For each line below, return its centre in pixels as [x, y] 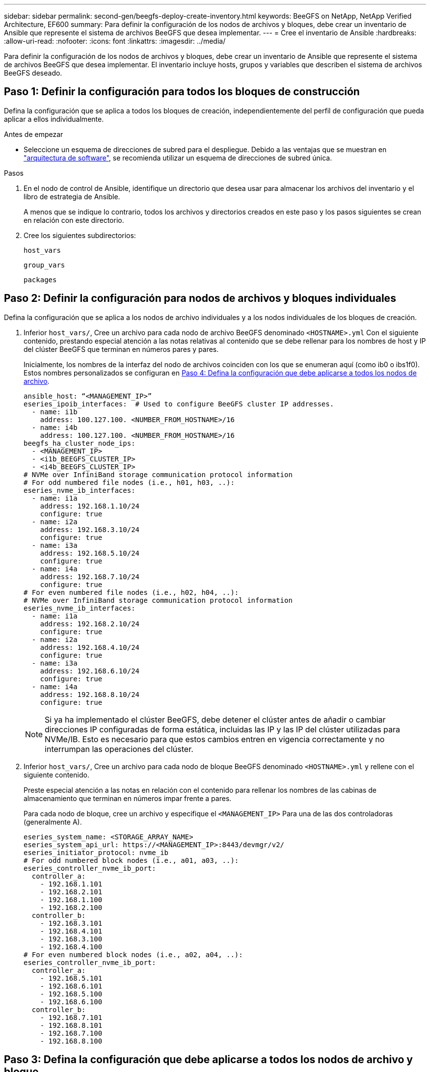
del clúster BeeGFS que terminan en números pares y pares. [121, 349]
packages [40, 280]
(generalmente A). [53, 822]
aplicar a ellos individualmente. [54, 119]
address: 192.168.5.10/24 [90, 553]
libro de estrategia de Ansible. [72, 196]
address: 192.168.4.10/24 [90, 647]
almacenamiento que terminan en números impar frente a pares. [128, 798]
